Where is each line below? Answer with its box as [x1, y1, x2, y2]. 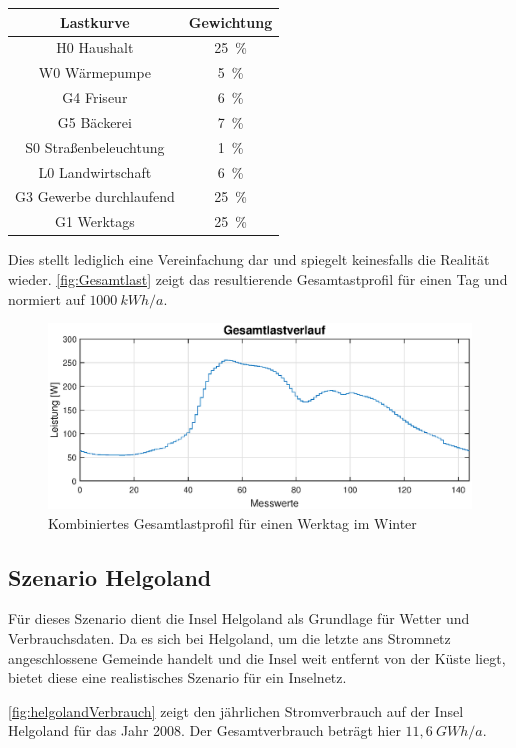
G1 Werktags [54, 211, 135, 232]
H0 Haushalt [56, 37, 134, 58]
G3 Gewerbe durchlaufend [15, 186, 175, 207]
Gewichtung [188, 11, 273, 32]
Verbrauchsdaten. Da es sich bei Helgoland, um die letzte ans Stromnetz [8, 628, 451, 649]
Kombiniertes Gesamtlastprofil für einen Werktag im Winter [48, 512, 417, 533]
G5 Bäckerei [57, 111, 132, 132]
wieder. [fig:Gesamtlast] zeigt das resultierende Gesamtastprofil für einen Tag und [8, 268, 508, 289]
